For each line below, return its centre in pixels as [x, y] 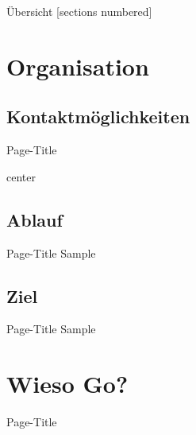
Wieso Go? [67, 384]
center [21, 176]
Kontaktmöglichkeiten [98, 117]
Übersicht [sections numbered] [79, 11]
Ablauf [35, 219]
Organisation [78, 66]
